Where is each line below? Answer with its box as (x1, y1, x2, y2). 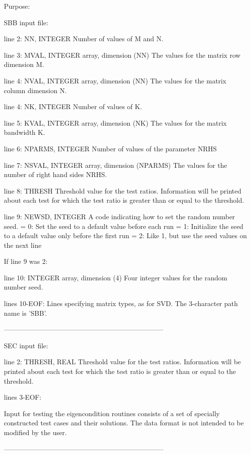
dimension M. (4, 59, 44, 69)
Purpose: (4, 1, 30, 11)
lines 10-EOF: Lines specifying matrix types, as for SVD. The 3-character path (4, 298, 238, 308)
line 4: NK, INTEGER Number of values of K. (4, 101, 142, 112)
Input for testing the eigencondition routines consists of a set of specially (4, 408, 220, 418)
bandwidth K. (4, 127, 45, 137)
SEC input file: (4, 340, 48, 350)
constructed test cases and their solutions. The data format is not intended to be (4, 418, 244, 428)
